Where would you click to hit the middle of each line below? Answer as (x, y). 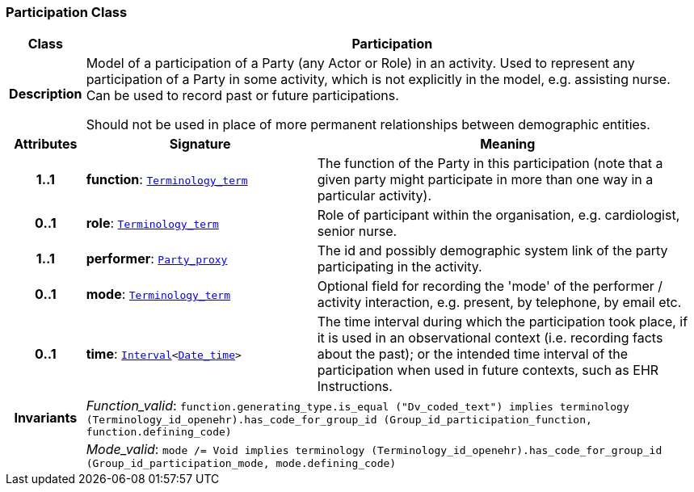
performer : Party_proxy (157, 259)
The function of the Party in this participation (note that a (490, 164)
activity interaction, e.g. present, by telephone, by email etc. (499, 303)
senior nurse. (357, 231)
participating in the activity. (400, 267)
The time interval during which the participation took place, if (503, 322)
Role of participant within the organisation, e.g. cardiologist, (498, 215)
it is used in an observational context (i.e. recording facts (490, 338)
